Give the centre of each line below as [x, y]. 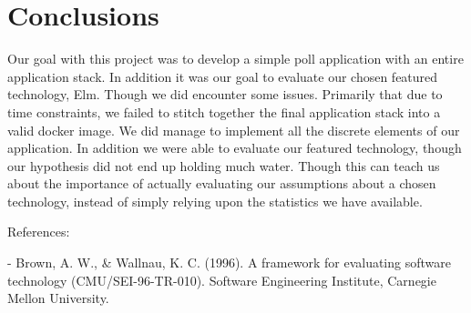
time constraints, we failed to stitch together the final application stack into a [224, 111]
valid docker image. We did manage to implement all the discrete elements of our [234, 130]
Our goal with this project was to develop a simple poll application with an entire [235, 59]
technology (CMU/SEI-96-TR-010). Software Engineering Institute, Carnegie [222, 280]
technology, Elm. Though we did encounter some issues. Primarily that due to [225, 94]
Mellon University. [58, 298]
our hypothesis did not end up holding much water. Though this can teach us [224, 165]
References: [39, 232]
